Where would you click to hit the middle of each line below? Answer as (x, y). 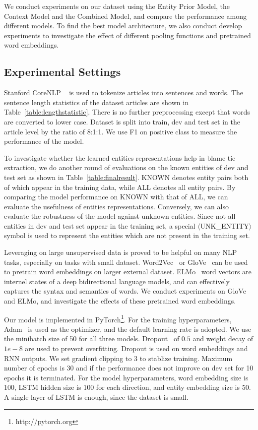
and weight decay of (223, 338)
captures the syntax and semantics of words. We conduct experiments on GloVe (125, 291)
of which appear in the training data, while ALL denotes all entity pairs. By (120, 187)
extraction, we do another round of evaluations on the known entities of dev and (126, 167)
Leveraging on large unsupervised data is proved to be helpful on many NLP (121, 252)
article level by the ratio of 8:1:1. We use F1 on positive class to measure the (121, 131)
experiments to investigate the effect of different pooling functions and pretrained (128, 35)
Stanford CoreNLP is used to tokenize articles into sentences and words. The (124, 92)
